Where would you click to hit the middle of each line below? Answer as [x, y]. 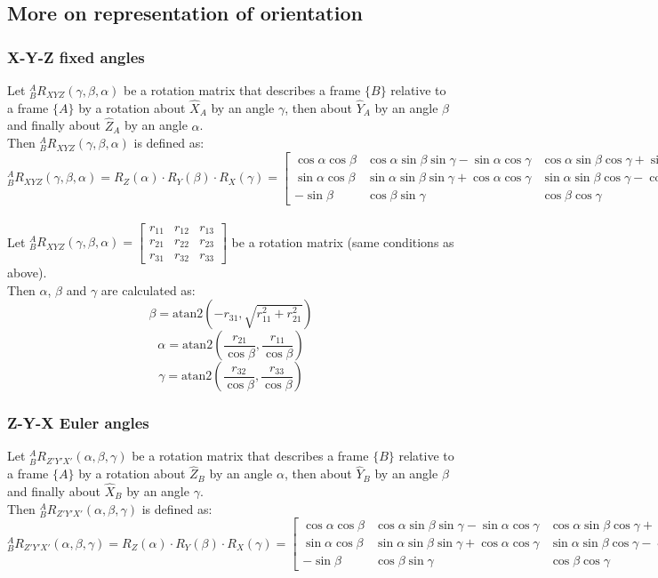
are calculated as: [148, 289]
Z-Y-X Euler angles [78, 423]
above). [27, 272]
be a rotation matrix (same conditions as [343, 241]
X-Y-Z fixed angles [76, 56]
